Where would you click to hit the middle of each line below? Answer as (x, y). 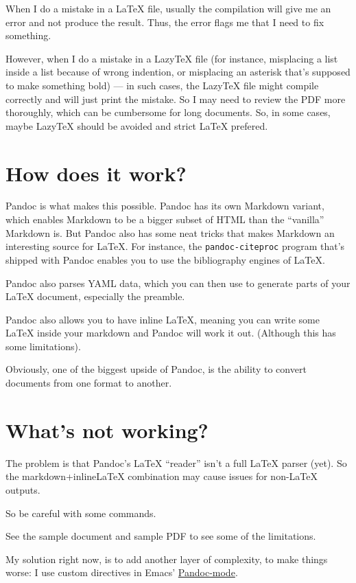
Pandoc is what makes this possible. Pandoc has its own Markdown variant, (165, 206)
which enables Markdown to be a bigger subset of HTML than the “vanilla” (165, 219)
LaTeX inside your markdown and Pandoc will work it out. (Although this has (171, 333)
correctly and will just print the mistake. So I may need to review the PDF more (176, 99)
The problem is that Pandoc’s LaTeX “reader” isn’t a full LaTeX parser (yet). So (176, 462)
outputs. (23, 489)
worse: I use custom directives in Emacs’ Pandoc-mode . (122, 572)
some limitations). (43, 346)
